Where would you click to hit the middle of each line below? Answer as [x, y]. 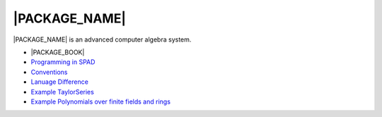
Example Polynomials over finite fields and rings [101, 101]
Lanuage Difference [59, 82]
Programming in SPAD [63, 62]
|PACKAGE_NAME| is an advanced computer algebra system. [102, 39]
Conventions [49, 72]
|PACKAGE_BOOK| [58, 52]
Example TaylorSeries [63, 92]
